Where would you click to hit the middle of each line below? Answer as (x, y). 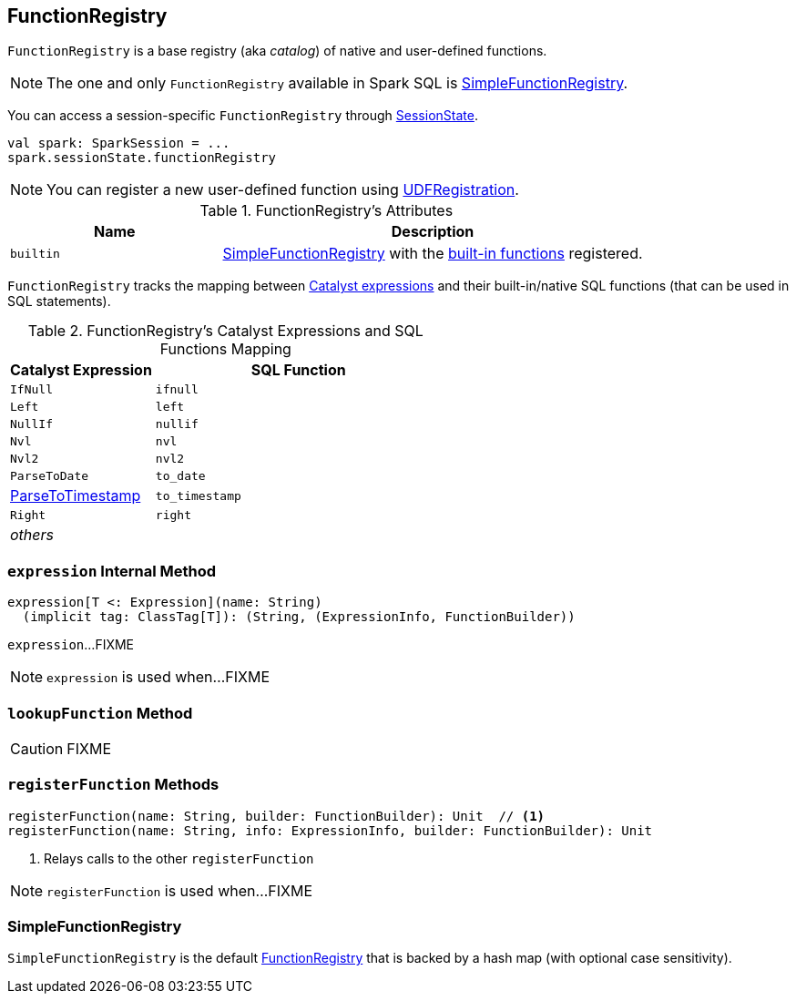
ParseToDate (50, 476)
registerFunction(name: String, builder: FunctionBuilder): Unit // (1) (276, 816)
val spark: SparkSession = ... (119, 143)
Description (433, 232)
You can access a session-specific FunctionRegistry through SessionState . (243, 116)
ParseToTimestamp (76, 496)
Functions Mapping (225, 349)
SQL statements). (59, 301)
